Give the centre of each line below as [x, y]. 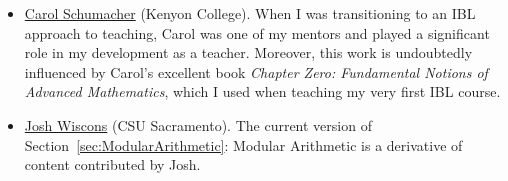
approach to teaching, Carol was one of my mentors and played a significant [257, 32]
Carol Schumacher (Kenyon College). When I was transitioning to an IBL [250, 13]
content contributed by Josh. [112, 164]
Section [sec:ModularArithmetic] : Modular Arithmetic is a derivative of [243, 144]
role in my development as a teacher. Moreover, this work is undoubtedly [248, 52]
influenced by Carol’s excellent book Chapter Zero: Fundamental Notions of [256, 71]
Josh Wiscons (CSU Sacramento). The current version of [198, 124]
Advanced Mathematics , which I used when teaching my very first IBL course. [262, 91]
